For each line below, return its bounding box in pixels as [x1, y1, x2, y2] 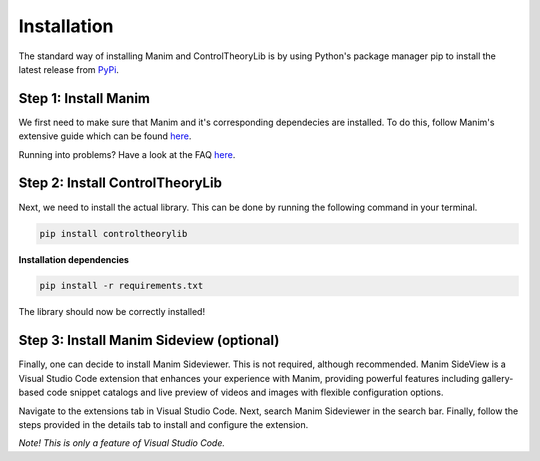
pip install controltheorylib [39, 228, 188, 239]
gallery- [481, 372, 514, 384]
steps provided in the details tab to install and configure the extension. [18, 418, 309, 430]
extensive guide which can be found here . [18, 130, 192, 142]
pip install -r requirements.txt [39, 280, 204, 292]
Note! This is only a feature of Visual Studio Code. [18, 437, 225, 449]
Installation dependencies [18, 253, 130, 265]
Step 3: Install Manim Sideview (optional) [18, 332, 280, 349]
